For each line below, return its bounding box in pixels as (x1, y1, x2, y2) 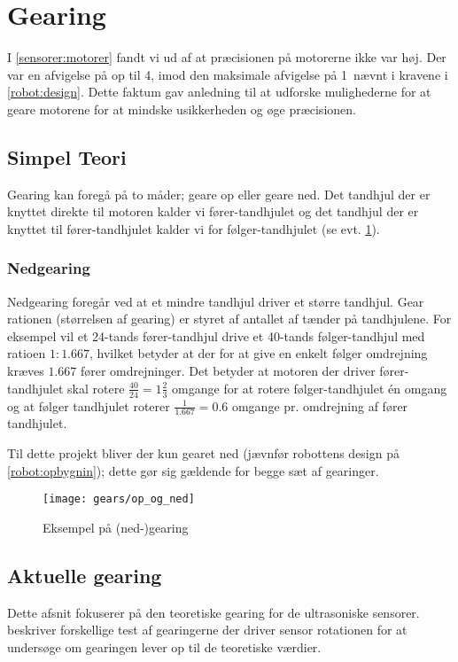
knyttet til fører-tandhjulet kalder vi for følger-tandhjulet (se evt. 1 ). (7, 219, 380, 238)
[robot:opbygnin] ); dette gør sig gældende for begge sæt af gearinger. (7, 461, 379, 479)
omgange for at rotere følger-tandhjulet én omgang (172, 378, 447, 397)
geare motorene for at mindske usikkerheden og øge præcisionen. (7, 99, 356, 118)
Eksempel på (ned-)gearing (43, 518, 189, 536)
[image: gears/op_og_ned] (43, 493, 195, 506)
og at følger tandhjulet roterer (7, 396, 170, 415)
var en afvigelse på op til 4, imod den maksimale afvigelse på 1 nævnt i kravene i (7, 65, 448, 83)
